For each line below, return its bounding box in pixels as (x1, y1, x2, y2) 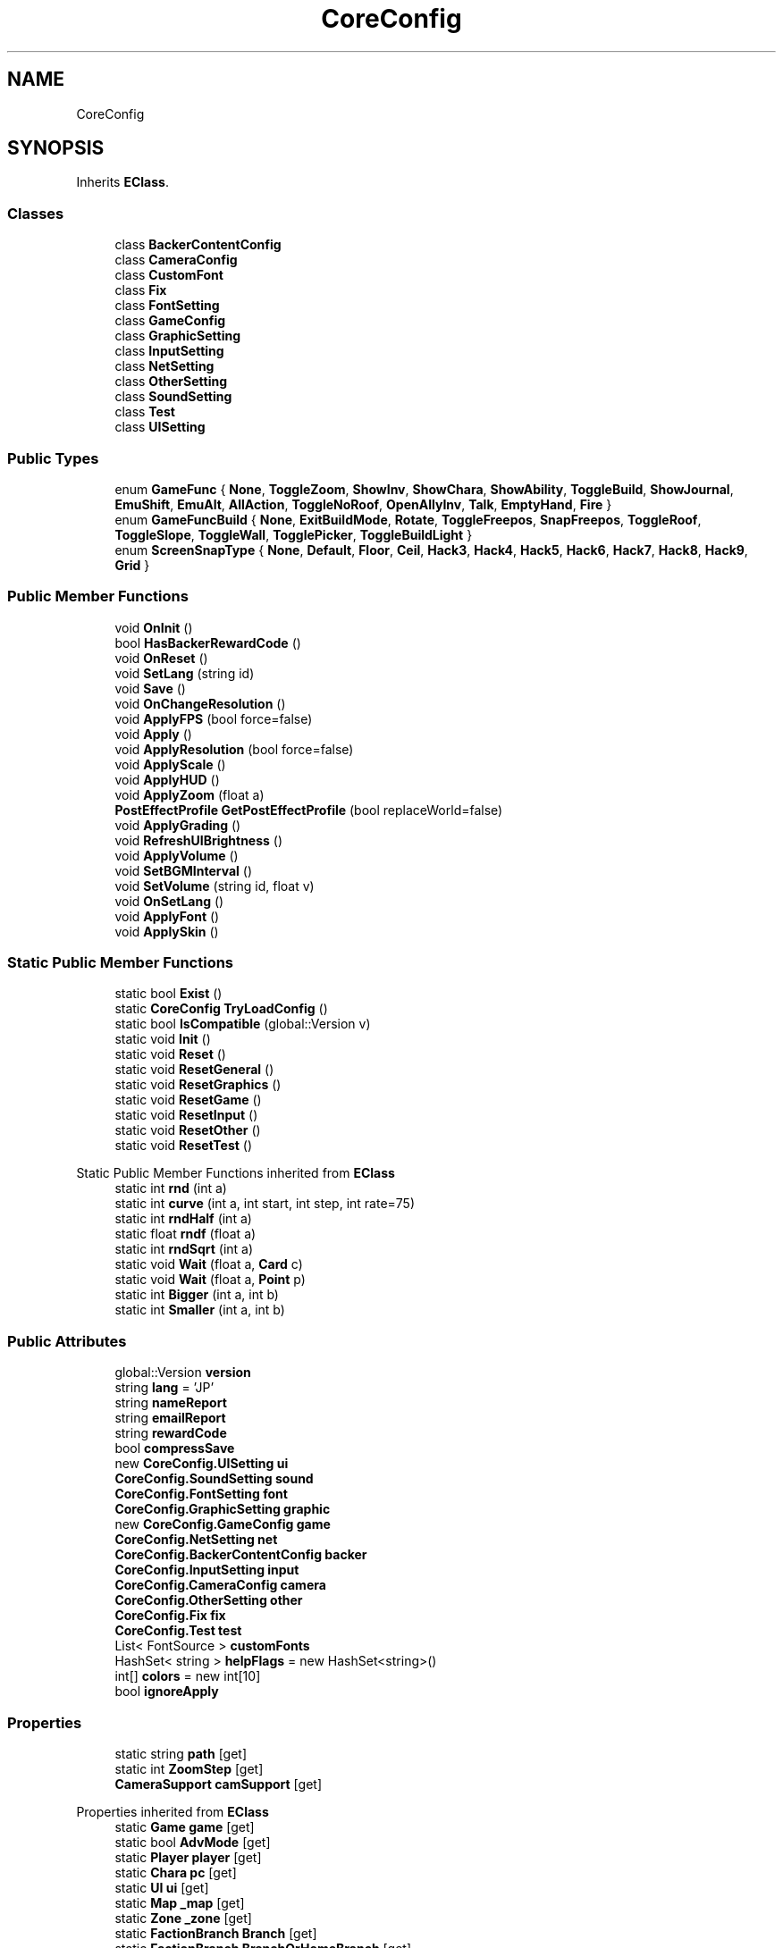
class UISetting (114, 419, 206, 435)
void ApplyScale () (114, 756, 226, 772)
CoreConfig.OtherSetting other (114, 1592, 303, 1608)
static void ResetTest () (114, 1138, 253, 1154)
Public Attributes (7, 1331, 127, 1350)
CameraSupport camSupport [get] (114, 1776, 322, 1792)
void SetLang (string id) (114, 665, 255, 681)
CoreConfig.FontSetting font (114, 1486, 288, 1502)
